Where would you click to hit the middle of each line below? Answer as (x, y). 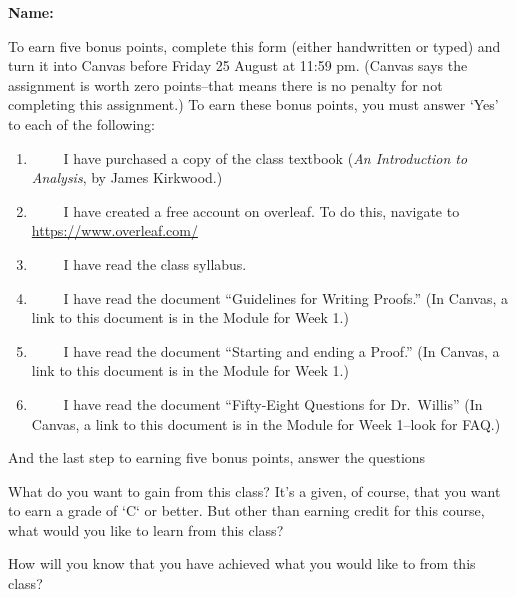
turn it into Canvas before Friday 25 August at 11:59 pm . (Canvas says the (238, 65)
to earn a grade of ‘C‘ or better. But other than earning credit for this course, (246, 510)
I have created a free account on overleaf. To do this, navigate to (261, 210)
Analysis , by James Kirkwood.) (127, 177)
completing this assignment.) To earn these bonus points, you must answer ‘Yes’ (253, 104)
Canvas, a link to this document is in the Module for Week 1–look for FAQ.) (266, 423)
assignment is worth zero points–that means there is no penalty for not (225, 84)
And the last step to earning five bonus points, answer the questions (217, 457)
